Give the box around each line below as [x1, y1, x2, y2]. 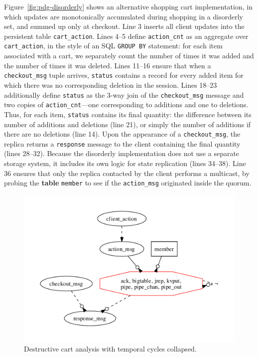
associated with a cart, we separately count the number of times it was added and [4, 50, 254, 61]
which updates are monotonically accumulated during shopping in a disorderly [4, 11, 243, 21]
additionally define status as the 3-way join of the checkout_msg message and [4, 89, 244, 100]
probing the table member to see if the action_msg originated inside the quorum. [4, 178, 252, 188]
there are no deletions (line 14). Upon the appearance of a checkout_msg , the [4, 129, 241, 139]
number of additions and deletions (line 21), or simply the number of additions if [4, 119, 251, 129]
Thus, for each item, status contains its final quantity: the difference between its [4, 109, 252, 119]
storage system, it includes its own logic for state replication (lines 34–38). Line [4, 158, 246, 168]
